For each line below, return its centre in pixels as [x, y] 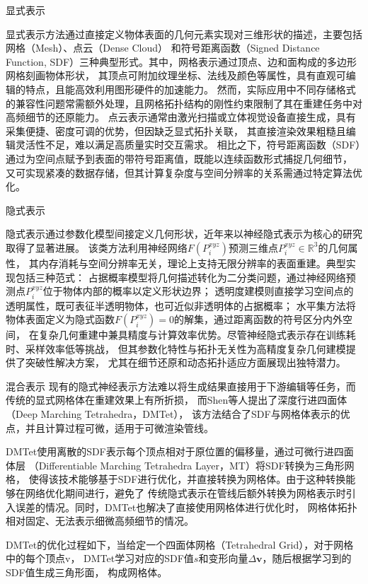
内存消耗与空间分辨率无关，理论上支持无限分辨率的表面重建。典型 [192, 263]
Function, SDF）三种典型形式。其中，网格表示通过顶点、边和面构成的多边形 [182, 61]
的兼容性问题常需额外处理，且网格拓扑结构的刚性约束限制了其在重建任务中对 [184, 103]
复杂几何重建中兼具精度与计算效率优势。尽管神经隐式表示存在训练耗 [197, 335]
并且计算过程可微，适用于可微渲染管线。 [119, 427]
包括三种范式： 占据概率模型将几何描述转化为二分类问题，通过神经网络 [180, 277]
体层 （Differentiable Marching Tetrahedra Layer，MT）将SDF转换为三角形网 [180, 465]
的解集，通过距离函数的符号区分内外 [258, 319]
